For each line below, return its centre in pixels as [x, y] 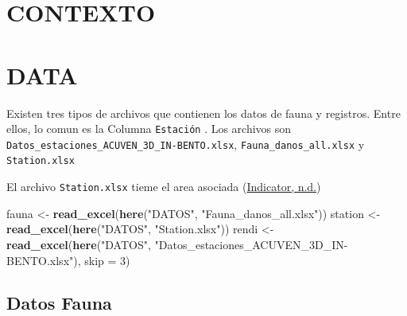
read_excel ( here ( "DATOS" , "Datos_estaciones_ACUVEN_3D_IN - [177, 244]
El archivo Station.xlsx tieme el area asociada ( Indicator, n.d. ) [164, 187]
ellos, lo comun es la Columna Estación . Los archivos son [149, 129]
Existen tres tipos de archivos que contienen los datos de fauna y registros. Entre [203, 113]
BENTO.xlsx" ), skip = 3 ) [68, 260]
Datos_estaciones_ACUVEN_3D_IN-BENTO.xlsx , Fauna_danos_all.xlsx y [186, 144]
